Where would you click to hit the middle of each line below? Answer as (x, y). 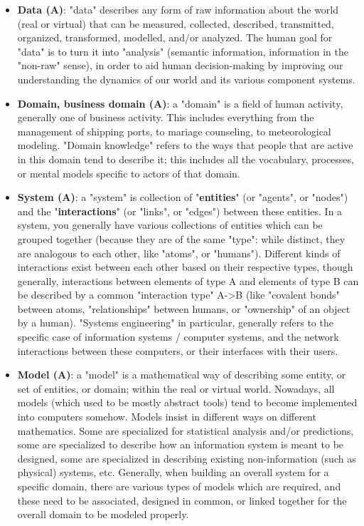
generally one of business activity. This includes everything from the (166, 117)
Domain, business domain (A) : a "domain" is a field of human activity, (180, 103)
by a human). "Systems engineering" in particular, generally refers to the (175, 323)
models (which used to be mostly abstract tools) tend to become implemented (187, 402)
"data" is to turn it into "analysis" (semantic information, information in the (183, 51)
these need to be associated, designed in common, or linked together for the (182, 500)
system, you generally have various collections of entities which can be (170, 225)
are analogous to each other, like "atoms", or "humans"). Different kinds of (179, 253)
